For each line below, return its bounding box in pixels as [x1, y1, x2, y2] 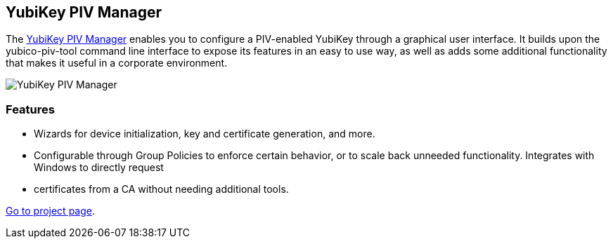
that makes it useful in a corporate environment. [6, 57, 228, 69]
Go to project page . [6, 205, 95, 217]
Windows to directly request [34, 161, 164, 174]
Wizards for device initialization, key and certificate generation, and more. [34, 128, 375, 140]
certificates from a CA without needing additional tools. [34, 183, 289, 196]
